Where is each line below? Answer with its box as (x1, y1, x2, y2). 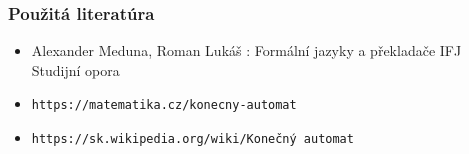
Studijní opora (31, 59, 120, 80)
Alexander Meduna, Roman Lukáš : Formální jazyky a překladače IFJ (31, 40, 462, 61)
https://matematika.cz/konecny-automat (31, 98, 297, 113)
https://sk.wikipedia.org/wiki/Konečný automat (31, 132, 354, 147)
